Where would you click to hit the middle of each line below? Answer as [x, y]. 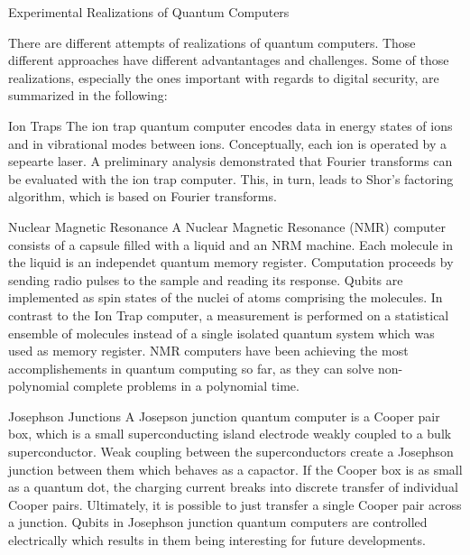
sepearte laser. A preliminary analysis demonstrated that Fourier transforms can [230, 161]
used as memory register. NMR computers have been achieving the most [208, 351]
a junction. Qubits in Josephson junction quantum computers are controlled [218, 522]
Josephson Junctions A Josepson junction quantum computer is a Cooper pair [224, 416]
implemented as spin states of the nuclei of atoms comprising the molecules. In [226, 297]
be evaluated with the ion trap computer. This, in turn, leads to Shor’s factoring [231, 178]
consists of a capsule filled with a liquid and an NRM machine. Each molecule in [231, 244]
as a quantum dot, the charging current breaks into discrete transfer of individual [233, 487]
